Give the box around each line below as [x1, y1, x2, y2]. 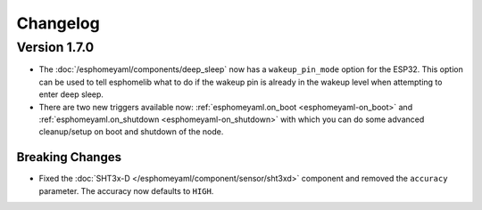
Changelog [16, 13, 100, 33]
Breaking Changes [16, 149, 122, 165]
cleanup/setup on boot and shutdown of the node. [38, 126, 224, 137]
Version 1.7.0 [16, 39, 95, 55]
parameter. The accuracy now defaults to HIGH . [38, 185, 214, 196]
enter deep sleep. [38, 89, 104, 100]
